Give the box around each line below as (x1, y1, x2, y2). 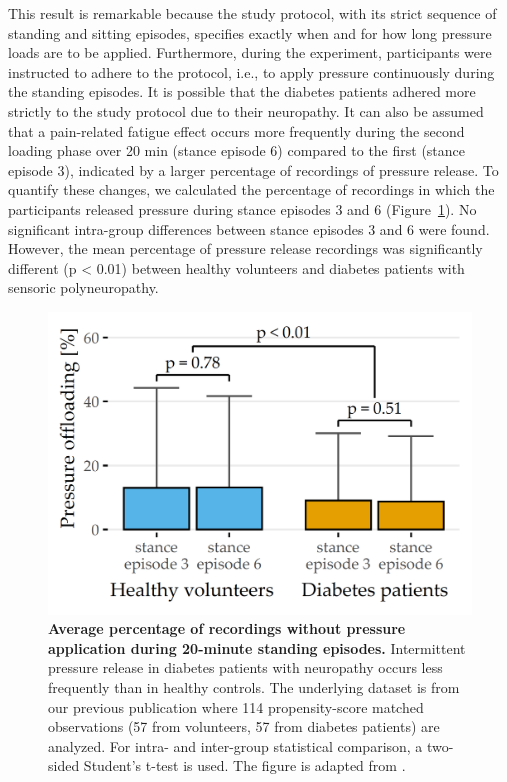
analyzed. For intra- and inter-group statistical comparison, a (48, 735, 423, 756)
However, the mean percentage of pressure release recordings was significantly (8, 238, 483, 259)
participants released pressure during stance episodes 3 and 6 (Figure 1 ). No (8, 198, 477, 219)
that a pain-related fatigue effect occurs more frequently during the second (8, 120, 465, 141)
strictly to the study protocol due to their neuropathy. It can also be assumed (8, 100, 484, 121)
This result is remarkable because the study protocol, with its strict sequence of (8, 3, 497, 23)
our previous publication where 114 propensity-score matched (48, 696, 424, 717)
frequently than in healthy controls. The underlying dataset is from (48, 676, 460, 697)
